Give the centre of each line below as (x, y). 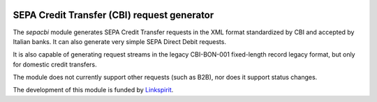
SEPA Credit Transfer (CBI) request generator (113, 15)
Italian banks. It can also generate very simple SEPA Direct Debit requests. (120, 41)
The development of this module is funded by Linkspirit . (93, 90)
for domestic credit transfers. (55, 64)
